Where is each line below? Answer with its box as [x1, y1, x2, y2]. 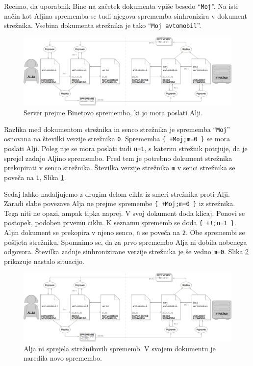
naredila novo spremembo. [24, 353, 102, 363]
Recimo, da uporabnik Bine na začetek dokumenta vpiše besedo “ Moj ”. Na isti [4, 1, 238, 11]
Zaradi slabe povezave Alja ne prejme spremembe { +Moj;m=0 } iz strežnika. [4, 198, 235, 209]
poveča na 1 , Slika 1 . [4, 172, 66, 182]
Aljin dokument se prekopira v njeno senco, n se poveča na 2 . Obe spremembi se [4, 227, 245, 237]
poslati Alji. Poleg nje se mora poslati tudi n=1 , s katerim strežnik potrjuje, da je [4, 143, 248, 153]
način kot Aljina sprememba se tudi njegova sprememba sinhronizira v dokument [4, 10, 247, 21]
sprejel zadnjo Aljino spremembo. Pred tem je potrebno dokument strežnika [4, 153, 232, 163]
